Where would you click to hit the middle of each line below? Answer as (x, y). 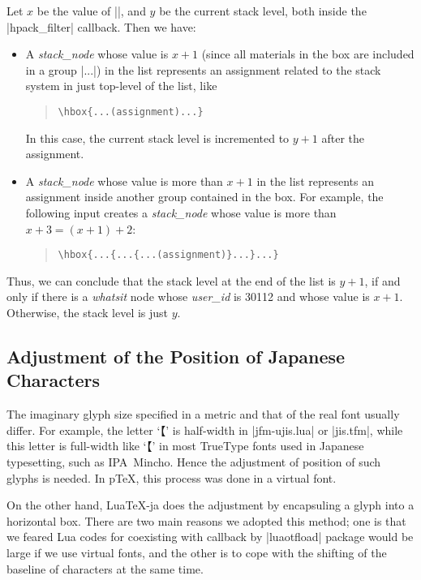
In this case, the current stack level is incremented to (157, 137)
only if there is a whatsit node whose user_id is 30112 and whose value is (188, 296)
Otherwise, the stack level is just (88, 313)
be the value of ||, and (91, 11)
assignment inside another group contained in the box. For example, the (204, 197)
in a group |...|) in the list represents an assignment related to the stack (203, 69)
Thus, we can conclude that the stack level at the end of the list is (171, 280)
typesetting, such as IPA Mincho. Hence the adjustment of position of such (194, 462)
